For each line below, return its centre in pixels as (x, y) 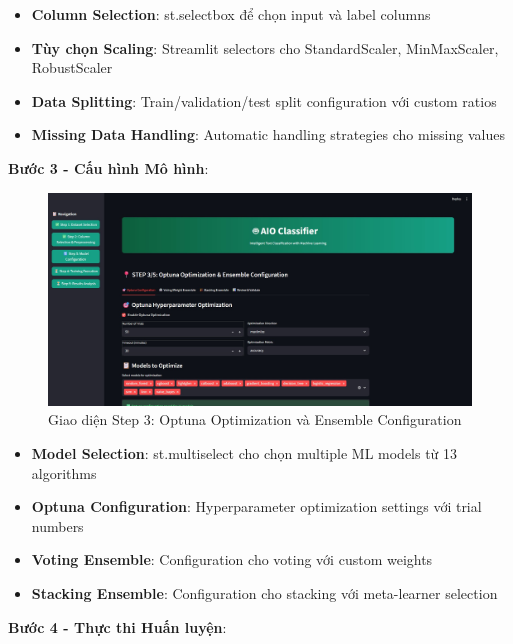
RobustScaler (72, 67)
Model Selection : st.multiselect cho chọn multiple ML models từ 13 (244, 452)
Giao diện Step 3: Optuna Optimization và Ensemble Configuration (255, 419)
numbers (57, 525)
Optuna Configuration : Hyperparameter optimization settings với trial (256, 506)
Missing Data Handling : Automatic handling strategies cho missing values (268, 134)
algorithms (64, 472)
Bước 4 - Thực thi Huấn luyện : (117, 626)
